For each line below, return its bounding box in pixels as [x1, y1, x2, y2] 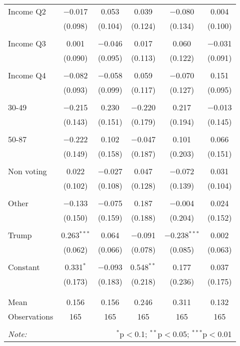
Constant [8, 261, 40, 273]
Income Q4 [8, 69, 46, 81]
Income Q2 [8, 5, 46, 17]
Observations [8, 311, 53, 322]
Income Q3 [8, 37, 46, 49]
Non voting [8, 165, 47, 177]
